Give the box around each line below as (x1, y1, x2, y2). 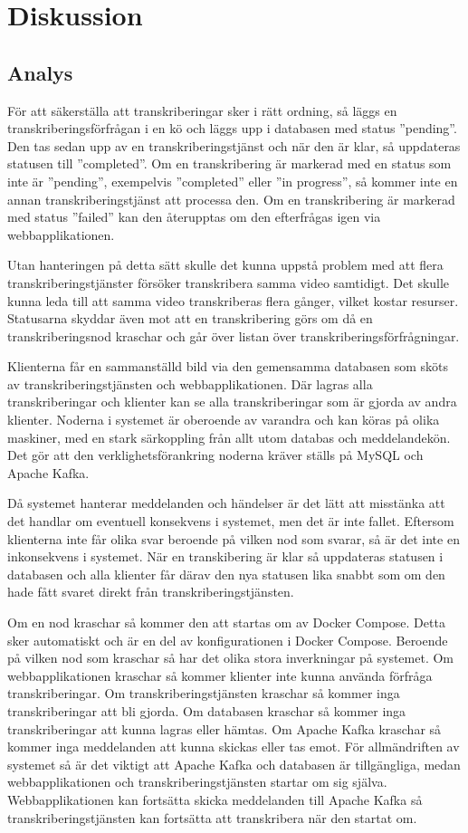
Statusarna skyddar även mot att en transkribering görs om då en (7, 309, 373, 328)
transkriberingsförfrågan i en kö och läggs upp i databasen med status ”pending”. (7, 119, 457, 138)
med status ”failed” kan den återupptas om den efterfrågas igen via (7, 207, 381, 226)
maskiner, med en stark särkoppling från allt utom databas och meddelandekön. (7, 427, 451, 446)
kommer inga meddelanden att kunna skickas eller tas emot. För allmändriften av (7, 737, 460, 756)
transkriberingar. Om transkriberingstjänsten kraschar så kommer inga (7, 684, 400, 703)
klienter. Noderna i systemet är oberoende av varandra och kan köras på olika (7, 410, 440, 429)
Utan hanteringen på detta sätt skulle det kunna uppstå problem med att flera (7, 255, 444, 274)
